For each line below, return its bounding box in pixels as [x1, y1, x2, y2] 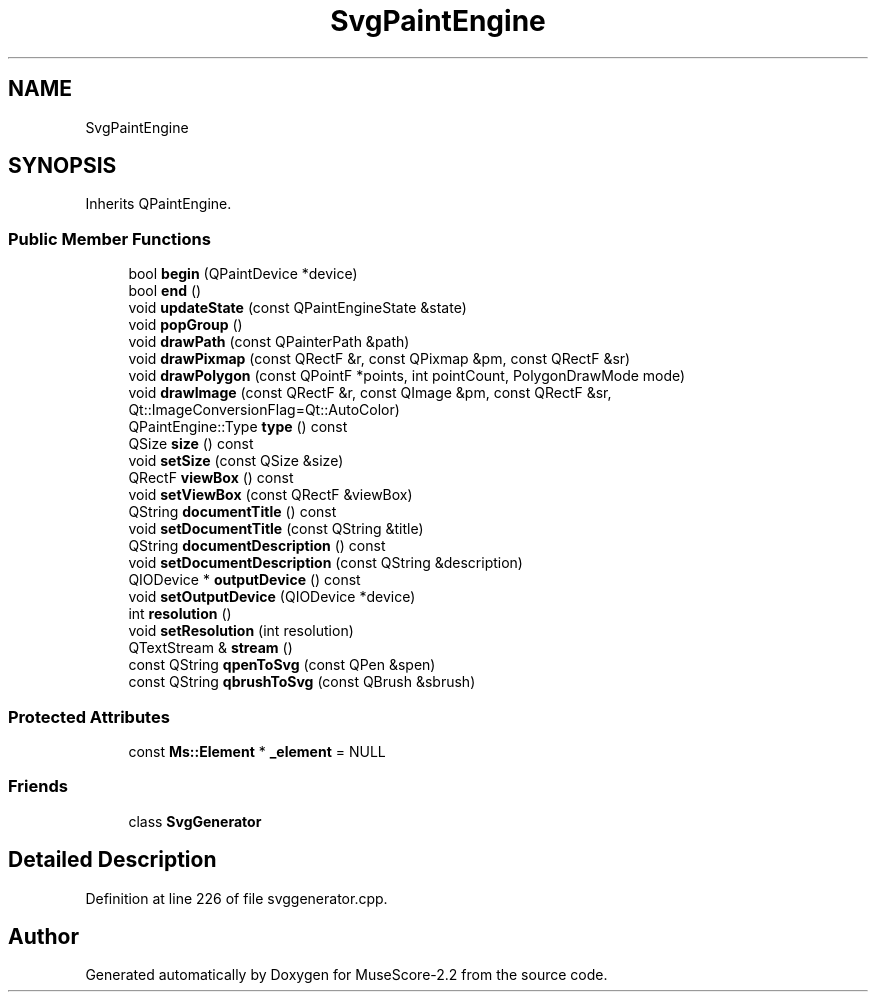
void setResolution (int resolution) [128, 622, 354, 640]
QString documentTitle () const [128, 503, 337, 521]
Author [8, 923, 79, 949]
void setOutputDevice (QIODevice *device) [128, 588, 416, 606]
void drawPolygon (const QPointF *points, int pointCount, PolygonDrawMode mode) [128, 367, 686, 385]
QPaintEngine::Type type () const [128, 418, 348, 436]
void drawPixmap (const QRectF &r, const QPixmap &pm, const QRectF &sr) [128, 350, 631, 368]
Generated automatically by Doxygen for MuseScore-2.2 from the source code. [85, 966, 608, 984]
